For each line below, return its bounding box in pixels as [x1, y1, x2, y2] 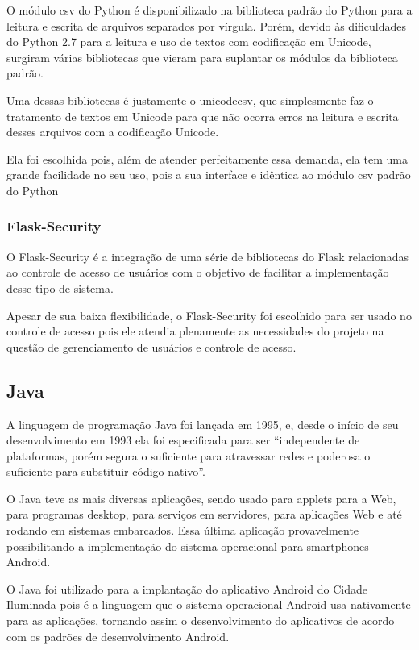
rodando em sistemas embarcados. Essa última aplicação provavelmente [6, 522, 359, 539]
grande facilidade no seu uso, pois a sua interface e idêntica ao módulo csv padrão [6, 166, 411, 183]
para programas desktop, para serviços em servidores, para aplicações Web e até [6, 506, 402, 523]
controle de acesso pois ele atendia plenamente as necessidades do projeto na [6, 323, 384, 340]
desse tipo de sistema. [6, 279, 114, 296]
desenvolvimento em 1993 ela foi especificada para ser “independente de [6, 431, 360, 448]
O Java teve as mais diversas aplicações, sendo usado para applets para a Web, [6, 490, 396, 506]
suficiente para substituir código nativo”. [6, 463, 205, 480]
